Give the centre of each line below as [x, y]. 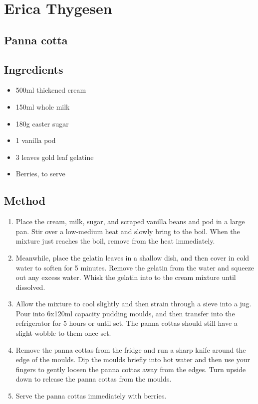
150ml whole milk [43, 106]
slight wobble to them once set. [63, 333]
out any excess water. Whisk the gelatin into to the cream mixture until [126, 277]
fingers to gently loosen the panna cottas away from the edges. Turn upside [131, 369]
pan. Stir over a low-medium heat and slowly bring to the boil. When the [128, 231]
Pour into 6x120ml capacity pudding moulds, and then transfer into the [125, 313]
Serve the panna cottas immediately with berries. [91, 396]
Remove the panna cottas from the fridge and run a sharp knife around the [131, 349]
